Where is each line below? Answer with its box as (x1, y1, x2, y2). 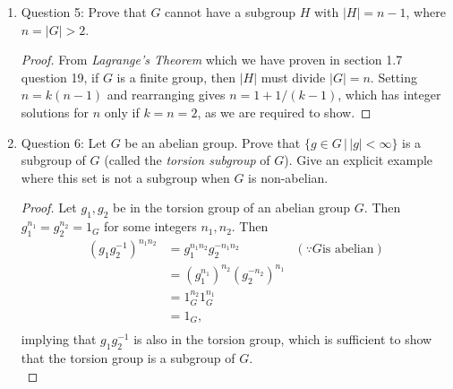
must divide (261, 67, 326, 86)
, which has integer (338, 85, 441, 104)
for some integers (104, 217, 197, 236)
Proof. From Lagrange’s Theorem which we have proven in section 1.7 (21, 50, 403, 69)
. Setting (370, 67, 417, 86)
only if (104, 102, 140, 121)
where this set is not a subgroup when (21, 168, 230, 186)
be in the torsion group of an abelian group (113, 198, 351, 217)
